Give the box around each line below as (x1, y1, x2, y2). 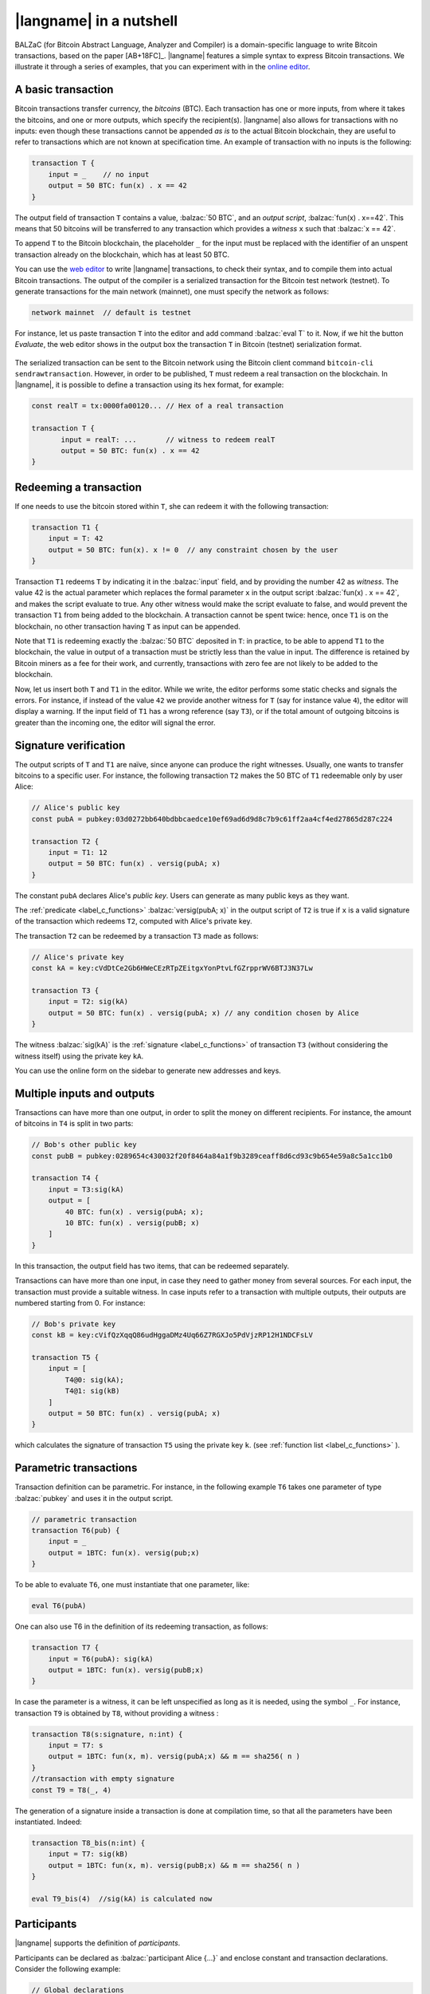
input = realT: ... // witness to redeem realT (61, 435, 276, 444)
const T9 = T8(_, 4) (31, 1785, 111, 1795)
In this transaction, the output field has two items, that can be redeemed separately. (14, 1261, 290, 1271)
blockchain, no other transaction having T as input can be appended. (14, 621, 240, 631)
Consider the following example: (14, 1964, 121, 1974)
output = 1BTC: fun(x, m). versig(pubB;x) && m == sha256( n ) (48, 1861, 301, 1870)
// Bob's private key (31, 1319, 116, 1328)
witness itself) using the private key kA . (14, 1051, 143, 1061)
